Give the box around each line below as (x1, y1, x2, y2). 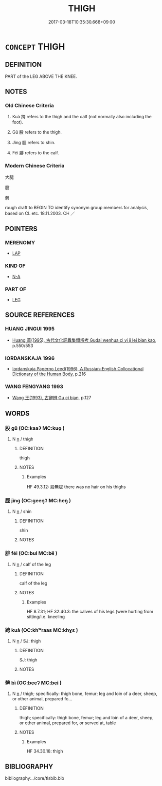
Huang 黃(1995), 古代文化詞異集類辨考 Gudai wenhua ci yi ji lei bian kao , (12, 337, 157, 343)
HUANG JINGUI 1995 (5, 326, 55, 332)
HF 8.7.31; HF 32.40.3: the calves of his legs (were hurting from (26, 608, 153, 614)
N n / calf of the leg (12, 561, 51, 567)
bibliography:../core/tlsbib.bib (5, 775, 65, 781)
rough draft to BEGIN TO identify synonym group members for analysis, (5, 204, 148, 210)
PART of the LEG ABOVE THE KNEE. (5, 73, 77, 79)
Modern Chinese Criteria (5, 163, 65, 169)
